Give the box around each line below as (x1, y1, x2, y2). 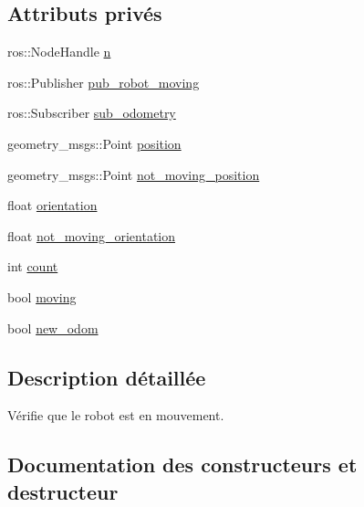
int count (7, 257, 58, 276)
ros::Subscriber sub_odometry (7, 103, 176, 122)
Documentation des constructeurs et (7, 450, 358, 479)
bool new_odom (7, 318, 99, 337)
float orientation (7, 195, 98, 215)
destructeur (7, 477, 119, 505)
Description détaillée (7, 363, 206, 391)
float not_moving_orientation (7, 226, 176, 245)
